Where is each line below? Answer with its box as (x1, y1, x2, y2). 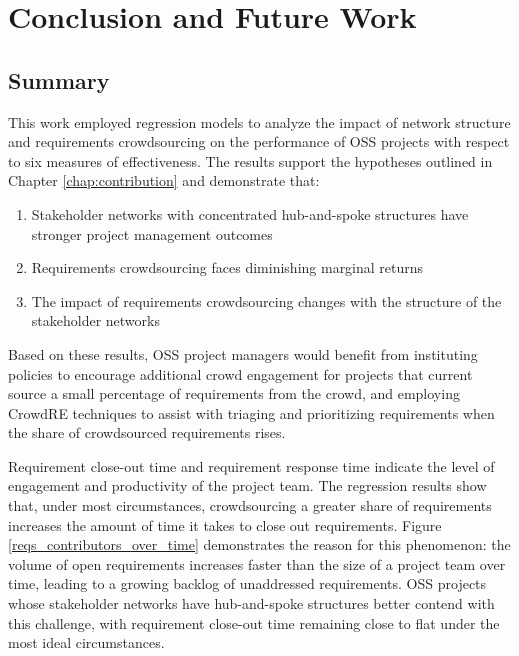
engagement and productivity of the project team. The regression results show (8, 475, 487, 496)
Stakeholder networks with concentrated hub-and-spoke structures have (31, 203, 469, 224)
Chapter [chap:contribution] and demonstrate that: (8, 170, 320, 191)
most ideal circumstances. (8, 632, 165, 653)
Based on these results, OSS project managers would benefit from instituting (8, 343, 478, 364)
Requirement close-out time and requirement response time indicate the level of (8, 455, 495, 476)
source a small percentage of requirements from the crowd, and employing (8, 383, 460, 404)
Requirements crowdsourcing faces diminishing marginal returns (31, 257, 424, 278)
